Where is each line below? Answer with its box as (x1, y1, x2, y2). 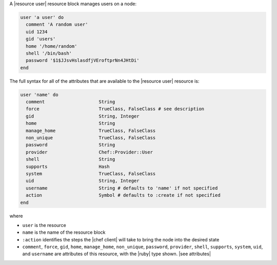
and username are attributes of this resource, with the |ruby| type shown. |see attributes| (22, 251, 211, 257)
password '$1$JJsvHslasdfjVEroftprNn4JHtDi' (26, 58, 140, 64)
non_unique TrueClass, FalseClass (26, 135, 156, 141)
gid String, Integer (26, 113, 140, 119)
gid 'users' (26, 36, 56, 42)
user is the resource (22, 222, 66, 228)
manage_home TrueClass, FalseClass (26, 127, 156, 134)
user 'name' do (20, 91, 58, 98)
